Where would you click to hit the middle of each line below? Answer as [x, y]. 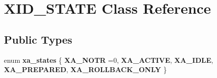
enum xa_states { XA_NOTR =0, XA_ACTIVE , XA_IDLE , [109, 60]
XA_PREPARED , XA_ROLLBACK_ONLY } [85, 69]
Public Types [38, 39]
